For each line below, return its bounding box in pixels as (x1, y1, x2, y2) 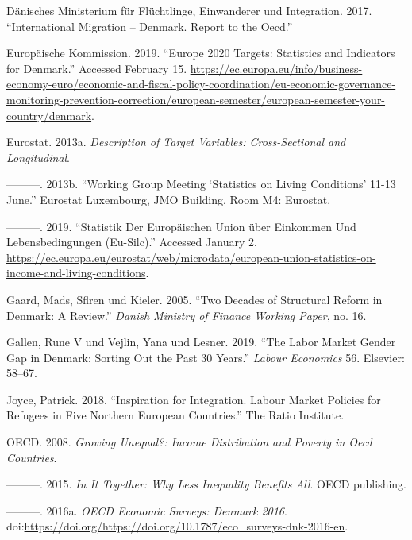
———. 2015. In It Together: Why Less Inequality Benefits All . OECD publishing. (6, 476, 406, 492)
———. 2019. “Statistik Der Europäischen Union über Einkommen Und (6, 218, 356, 234)
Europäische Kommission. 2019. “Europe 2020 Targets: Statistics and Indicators (6, 44, 395, 61)
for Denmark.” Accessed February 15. (6, 60, 187, 76)
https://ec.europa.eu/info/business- (190, 60, 363, 76)
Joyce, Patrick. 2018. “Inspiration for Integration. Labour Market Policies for (6, 391, 381, 407)
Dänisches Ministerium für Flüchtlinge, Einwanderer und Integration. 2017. (6, 2, 372, 18)
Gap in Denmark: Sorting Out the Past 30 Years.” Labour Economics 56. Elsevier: (6, 349, 405, 365)
